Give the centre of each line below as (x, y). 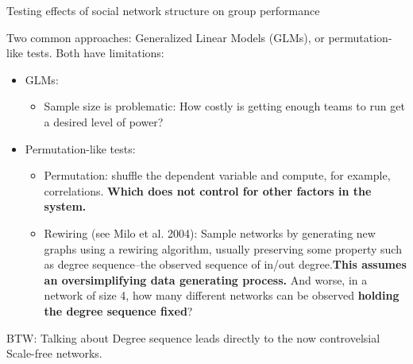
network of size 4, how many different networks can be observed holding (222, 295)
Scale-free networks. (54, 353)
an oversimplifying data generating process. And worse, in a (206, 279)
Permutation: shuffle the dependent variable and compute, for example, (217, 175)
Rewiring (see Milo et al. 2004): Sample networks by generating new (210, 232)
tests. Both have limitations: (95, 53)
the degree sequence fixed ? (118, 310)
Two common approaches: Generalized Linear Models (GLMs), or (166, 37)
